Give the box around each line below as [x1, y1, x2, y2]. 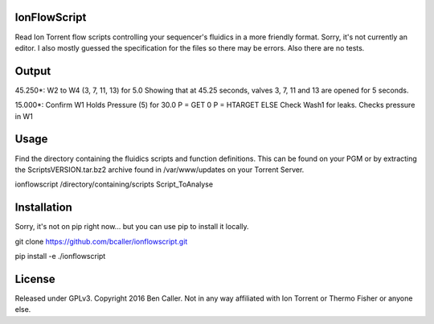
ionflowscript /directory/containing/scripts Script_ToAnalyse [14, 179, 213, 189]
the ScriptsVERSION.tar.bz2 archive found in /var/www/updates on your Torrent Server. [14, 165, 305, 174]
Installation [14, 201, 72, 215]
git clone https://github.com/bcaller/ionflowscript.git [14, 236, 188, 246]
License [14, 272, 55, 285]
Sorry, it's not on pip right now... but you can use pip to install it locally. [14, 222, 249, 232]
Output [14, 64, 51, 78]
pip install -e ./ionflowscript [14, 251, 106, 260]
